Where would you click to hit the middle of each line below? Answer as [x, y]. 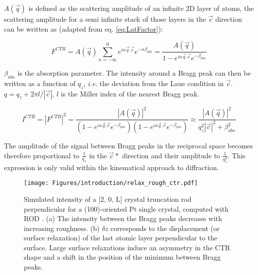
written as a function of [40, 83]
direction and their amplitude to [171, 155]
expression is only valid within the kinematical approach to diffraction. [111, 167]
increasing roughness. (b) [62, 228]
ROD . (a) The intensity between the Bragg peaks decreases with [123, 218]
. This [236, 155]
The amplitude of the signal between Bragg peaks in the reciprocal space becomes [129, 145]
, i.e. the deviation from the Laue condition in [154, 83]
